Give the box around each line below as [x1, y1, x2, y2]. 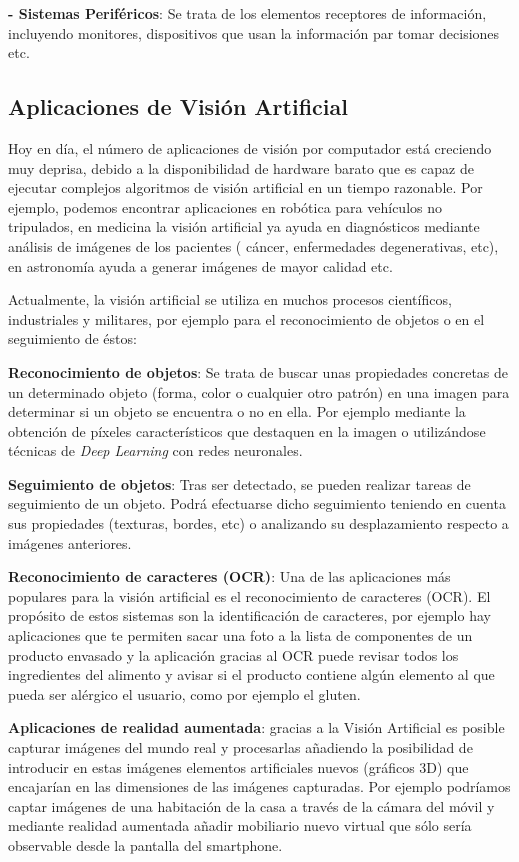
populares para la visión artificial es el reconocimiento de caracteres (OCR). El [8, 585, 491, 606]
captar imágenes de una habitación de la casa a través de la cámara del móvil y [8, 795, 495, 816]
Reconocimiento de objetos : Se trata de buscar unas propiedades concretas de [8, 361, 509, 382]
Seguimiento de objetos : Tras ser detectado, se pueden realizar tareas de [8, 473, 471, 494]
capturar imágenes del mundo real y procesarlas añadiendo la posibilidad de [8, 737, 473, 758]
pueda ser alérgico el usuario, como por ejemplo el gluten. [8, 683, 361, 704]
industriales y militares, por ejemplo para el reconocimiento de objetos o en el [8, 308, 485, 329]
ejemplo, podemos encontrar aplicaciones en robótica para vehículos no [8, 196, 442, 217]
